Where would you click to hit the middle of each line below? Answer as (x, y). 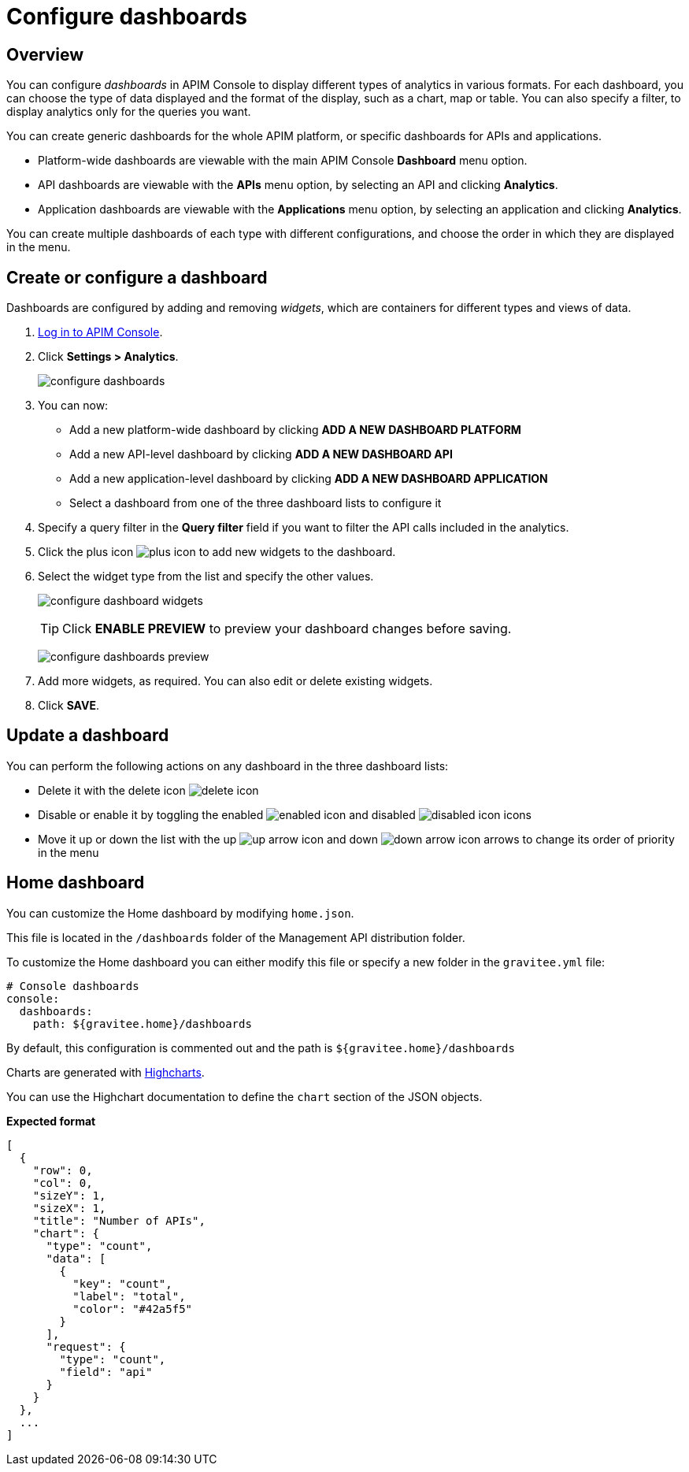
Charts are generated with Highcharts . (106, 1072)
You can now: (73, 406)
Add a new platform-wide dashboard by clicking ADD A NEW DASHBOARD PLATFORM (295, 430)
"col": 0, (63, 1183)
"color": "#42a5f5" (133, 1309)
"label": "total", (129, 1296)
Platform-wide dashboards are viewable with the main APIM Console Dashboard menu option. (283, 161)
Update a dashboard (88, 736)
